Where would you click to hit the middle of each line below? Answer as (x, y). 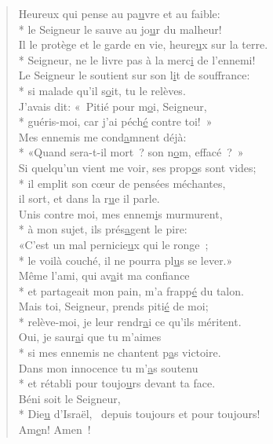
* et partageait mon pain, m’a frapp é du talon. (131, 290)
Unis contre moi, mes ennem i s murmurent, (120, 213)
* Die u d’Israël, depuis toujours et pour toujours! (139, 414)
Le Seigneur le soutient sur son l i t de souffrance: (134, 75)
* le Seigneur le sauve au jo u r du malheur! (120, 29)
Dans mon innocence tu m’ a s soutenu (108, 367)
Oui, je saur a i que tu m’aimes (90, 337)
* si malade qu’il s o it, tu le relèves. (102, 90)
